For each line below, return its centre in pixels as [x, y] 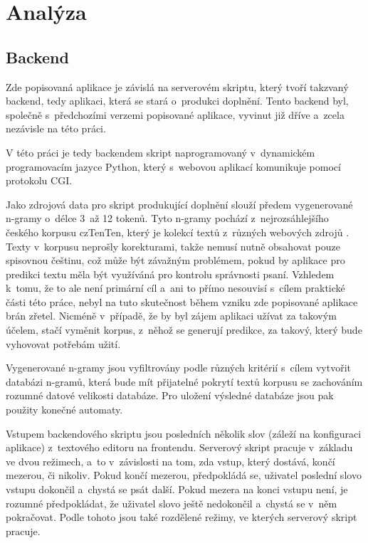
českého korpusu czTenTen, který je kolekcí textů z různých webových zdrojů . [178, 232]
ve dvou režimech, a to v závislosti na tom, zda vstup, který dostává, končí [170, 461]
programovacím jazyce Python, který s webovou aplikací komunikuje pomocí [173, 166]
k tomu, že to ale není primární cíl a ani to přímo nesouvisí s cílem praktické [175, 288]
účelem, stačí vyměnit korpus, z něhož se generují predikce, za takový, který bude [184, 330]
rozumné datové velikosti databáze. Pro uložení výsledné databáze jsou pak [170, 395]
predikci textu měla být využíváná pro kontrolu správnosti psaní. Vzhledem [170, 274]
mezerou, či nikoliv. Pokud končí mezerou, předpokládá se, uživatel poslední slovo [184, 475]
